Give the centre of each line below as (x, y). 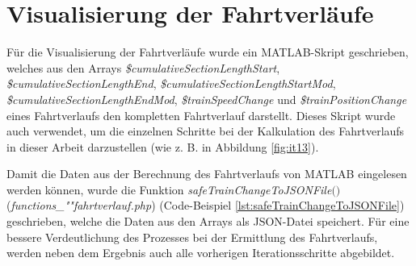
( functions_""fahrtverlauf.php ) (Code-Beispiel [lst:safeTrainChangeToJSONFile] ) (206, 205)
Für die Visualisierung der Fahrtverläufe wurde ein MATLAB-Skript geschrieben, (208, 52)
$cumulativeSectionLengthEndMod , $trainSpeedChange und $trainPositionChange (207, 99)
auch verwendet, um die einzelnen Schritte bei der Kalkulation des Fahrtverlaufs (206, 131)
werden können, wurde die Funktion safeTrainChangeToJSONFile (169, 189)
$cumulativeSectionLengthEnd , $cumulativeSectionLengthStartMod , (171, 83)
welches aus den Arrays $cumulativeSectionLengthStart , (143, 67)
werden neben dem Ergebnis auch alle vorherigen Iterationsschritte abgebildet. (201, 253)
